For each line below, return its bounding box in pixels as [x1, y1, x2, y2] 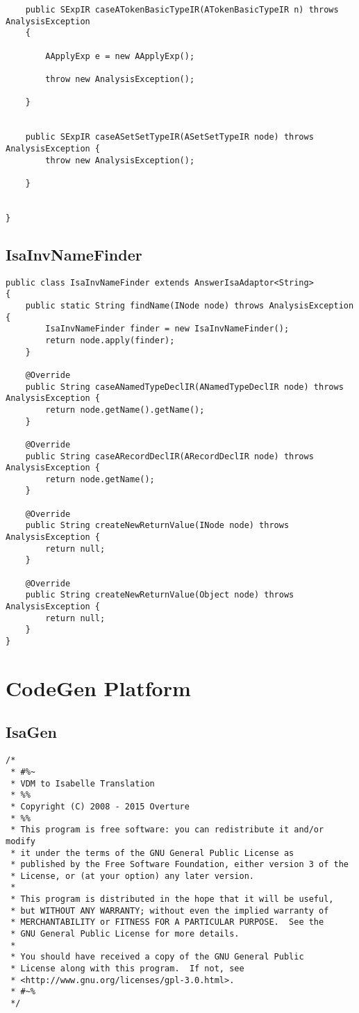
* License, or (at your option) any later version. [10, 871, 254, 881]
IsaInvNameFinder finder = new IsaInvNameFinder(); [45, 324, 290, 334]
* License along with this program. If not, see [10, 964, 244, 974]
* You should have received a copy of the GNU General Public [10, 952, 304, 962]
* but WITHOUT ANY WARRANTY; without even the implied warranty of [10, 905, 329, 916]
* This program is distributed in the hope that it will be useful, [10, 894, 334, 905]
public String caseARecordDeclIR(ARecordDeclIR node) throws [25, 451, 314, 461]
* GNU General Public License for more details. [10, 929, 240, 939]
